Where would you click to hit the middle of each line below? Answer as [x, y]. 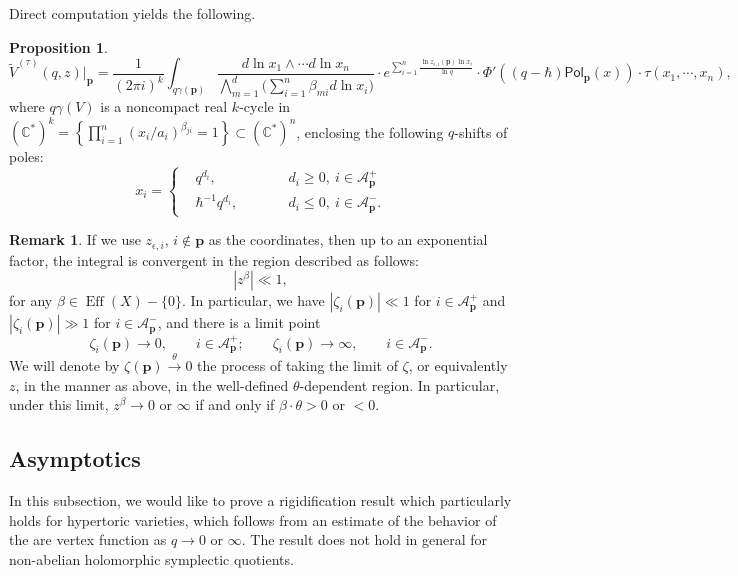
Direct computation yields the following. [132, 13]
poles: [26, 156]
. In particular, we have [253, 300]
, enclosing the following [370, 131]
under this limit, [59, 404]
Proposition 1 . [58, 46]
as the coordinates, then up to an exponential [348, 239]
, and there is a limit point [239, 322]
